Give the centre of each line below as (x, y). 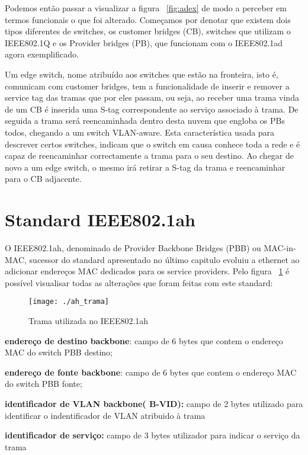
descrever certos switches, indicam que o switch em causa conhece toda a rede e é (153, 144)
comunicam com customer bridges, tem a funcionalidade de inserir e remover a (147, 86)
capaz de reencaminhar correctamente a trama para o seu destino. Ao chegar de (150, 156)
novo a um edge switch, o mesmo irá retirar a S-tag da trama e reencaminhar (145, 167)
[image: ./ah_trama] (69, 302)
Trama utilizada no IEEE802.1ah (89, 321)
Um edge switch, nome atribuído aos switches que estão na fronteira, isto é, (142, 74)
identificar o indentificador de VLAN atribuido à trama (105, 415)
